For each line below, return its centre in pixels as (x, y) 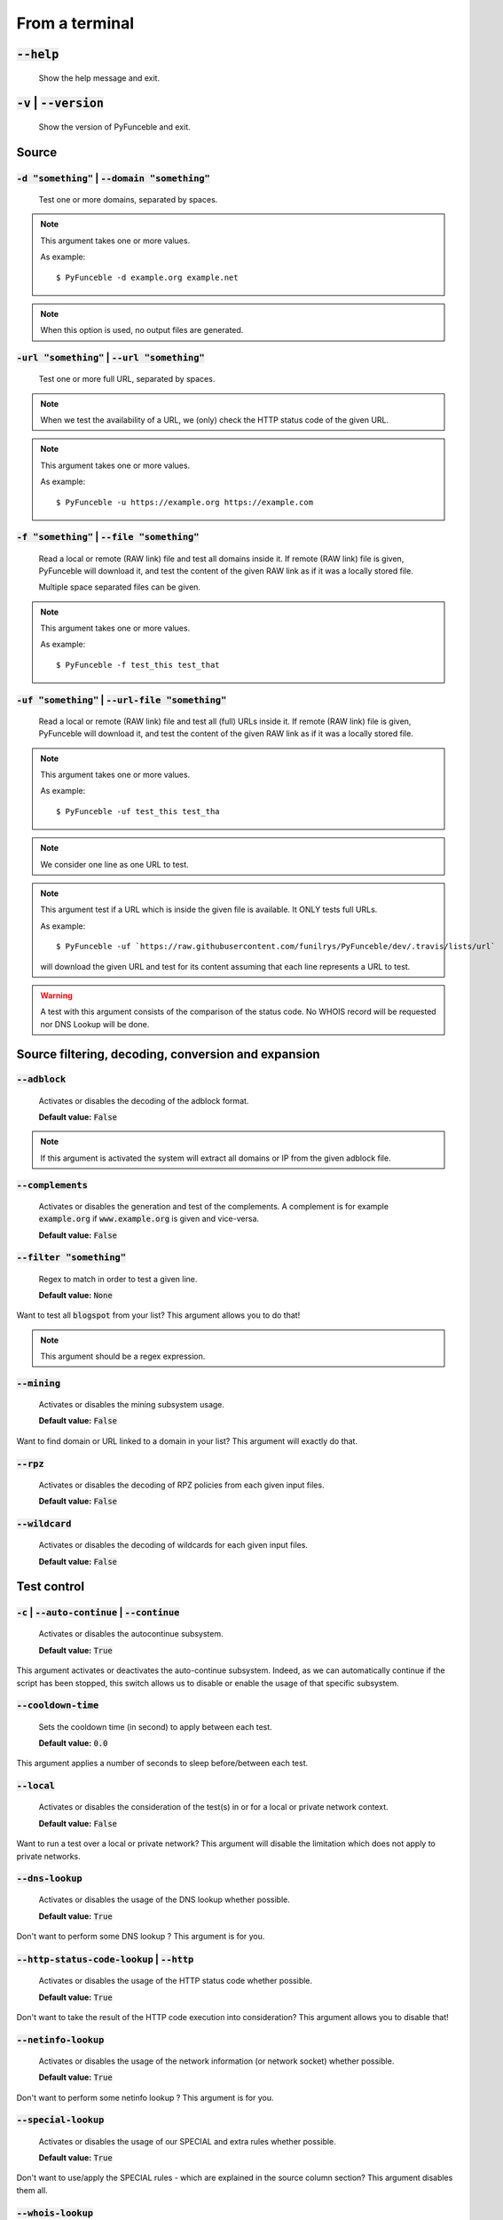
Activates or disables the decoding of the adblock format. (144, 1100)
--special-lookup (60, 2120)
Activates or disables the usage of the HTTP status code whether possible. (176, 1981)
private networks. (48, 1856)
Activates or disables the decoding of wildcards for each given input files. (173, 1545)
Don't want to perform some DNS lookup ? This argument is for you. (141, 1937)
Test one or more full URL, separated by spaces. (127, 379)
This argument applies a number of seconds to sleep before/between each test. (162, 1764)
